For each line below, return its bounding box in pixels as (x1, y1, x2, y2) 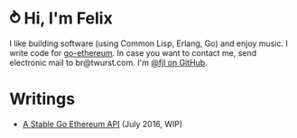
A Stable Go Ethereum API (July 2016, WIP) (22, 118, 183, 129)
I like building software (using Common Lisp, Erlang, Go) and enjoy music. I (9, 38, 289, 49)
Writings (9, 89, 75, 109)
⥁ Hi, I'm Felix (9, 8, 113, 29)
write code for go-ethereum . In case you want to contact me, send (9, 47, 257, 58)
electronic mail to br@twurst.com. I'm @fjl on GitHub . (9, 57, 208, 68)
